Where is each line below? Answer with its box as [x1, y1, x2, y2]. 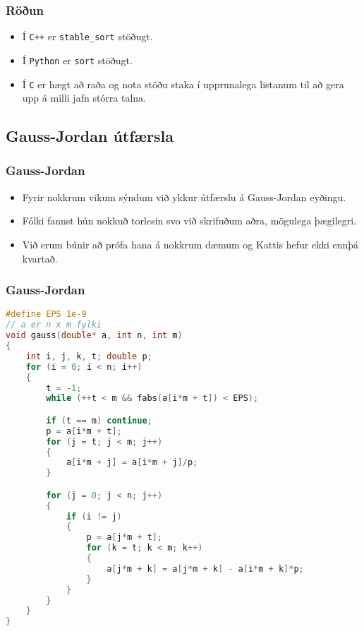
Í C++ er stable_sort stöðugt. [22, 29, 153, 44]
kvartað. [22, 251, 58, 265]
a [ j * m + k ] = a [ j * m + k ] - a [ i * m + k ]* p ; [107, 563, 304, 574]
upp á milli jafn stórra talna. [22, 90, 146, 105]
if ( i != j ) [66, 511, 122, 522]
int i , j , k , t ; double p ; [25, 351, 152, 361]
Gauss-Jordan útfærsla [6, 125, 174, 147]
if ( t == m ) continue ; [46, 415, 152, 426]
